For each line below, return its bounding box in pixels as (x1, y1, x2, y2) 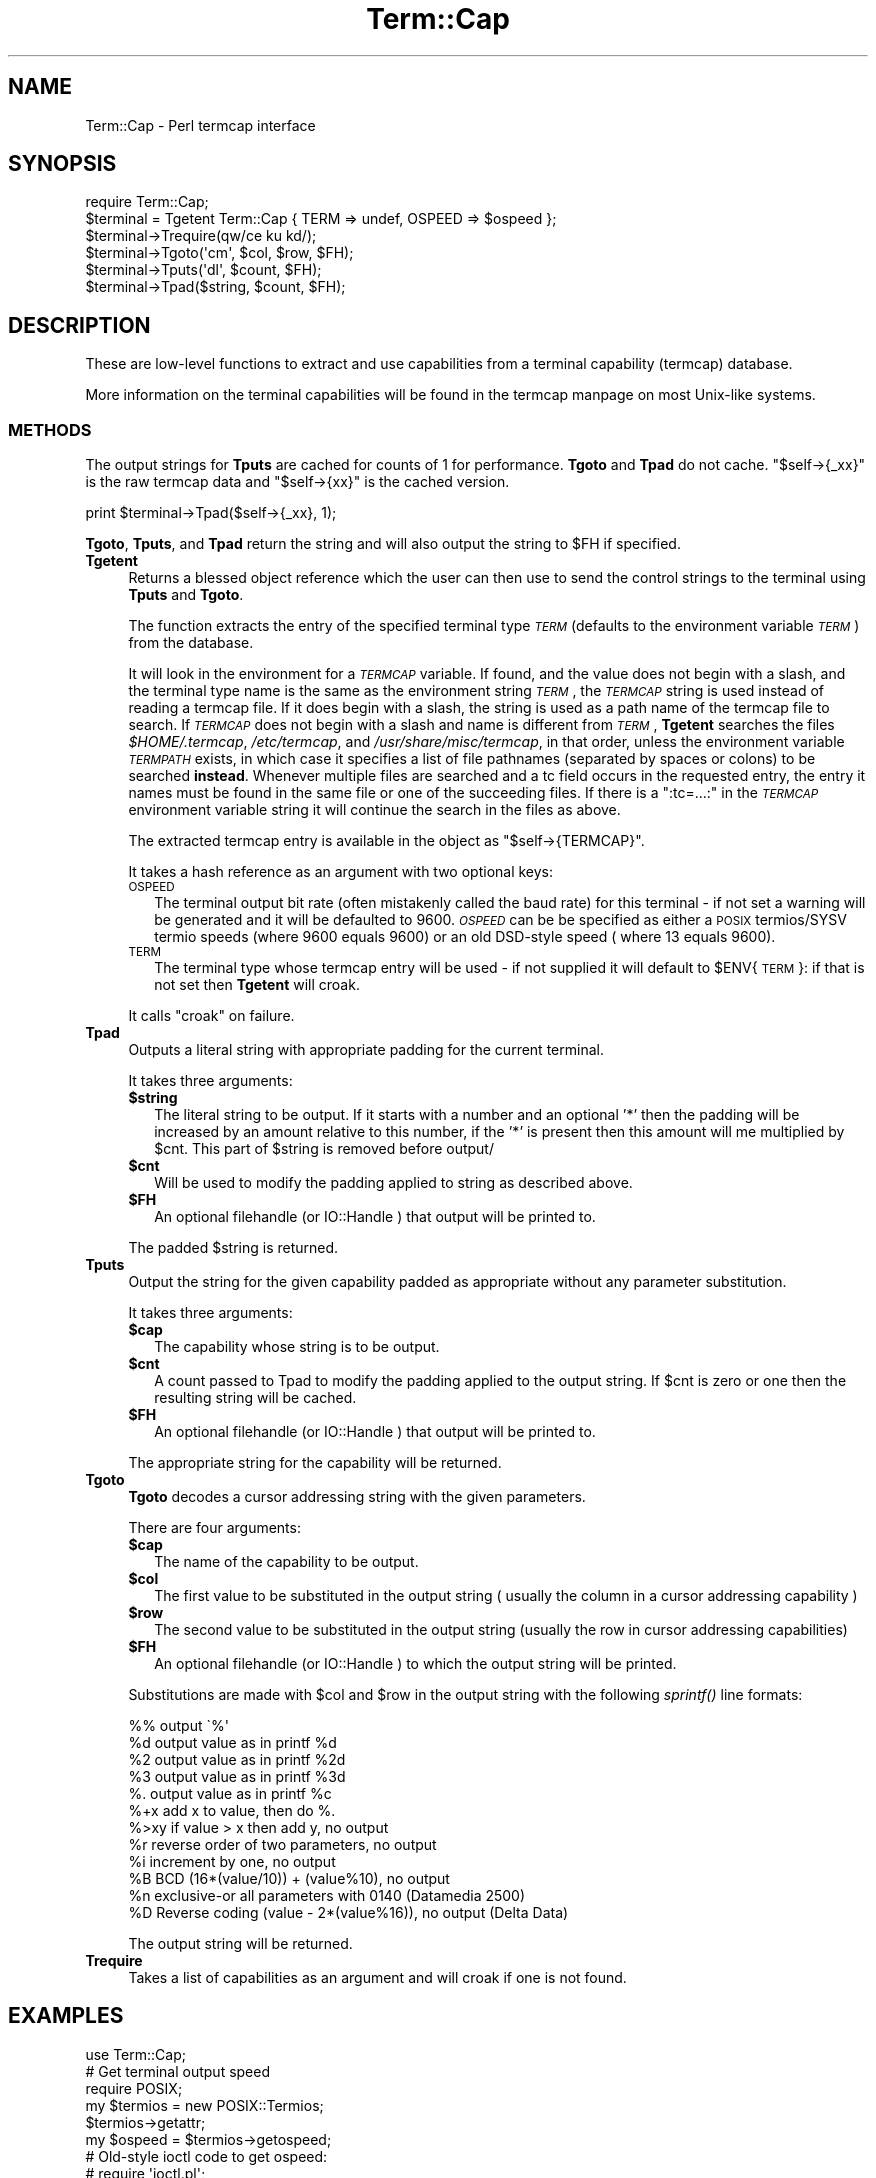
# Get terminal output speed (85, 2062, 271, 2080)
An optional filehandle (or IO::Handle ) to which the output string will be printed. (154, 1655, 677, 1673)
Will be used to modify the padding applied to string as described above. (154, 1174, 633, 1192)
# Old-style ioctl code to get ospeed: (85, 2147, 328, 2165)
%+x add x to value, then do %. (128, 1802, 336, 1820)
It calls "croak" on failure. (128, 1007, 295, 1025)
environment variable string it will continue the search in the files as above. (128, 801, 621, 819)
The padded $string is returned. (128, 1239, 339, 1257)
